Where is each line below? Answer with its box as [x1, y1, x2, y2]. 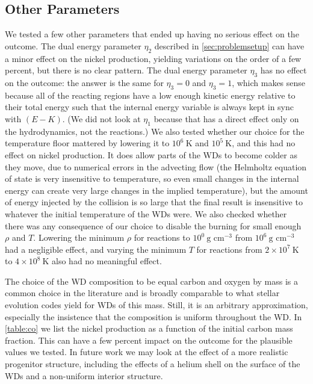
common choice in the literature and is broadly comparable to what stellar [5, 286, 280, 299]
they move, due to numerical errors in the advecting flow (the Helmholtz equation [5, 160, 307, 173]
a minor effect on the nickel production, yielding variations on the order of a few [5, 52, 302, 64]
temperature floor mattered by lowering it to [5, 137, 170, 149]
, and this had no [232, 137, 296, 149]
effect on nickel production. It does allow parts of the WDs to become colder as [5, 148, 297, 161]
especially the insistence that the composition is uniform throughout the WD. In [5, 310, 302, 323]
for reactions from [196, 243, 262, 255]
